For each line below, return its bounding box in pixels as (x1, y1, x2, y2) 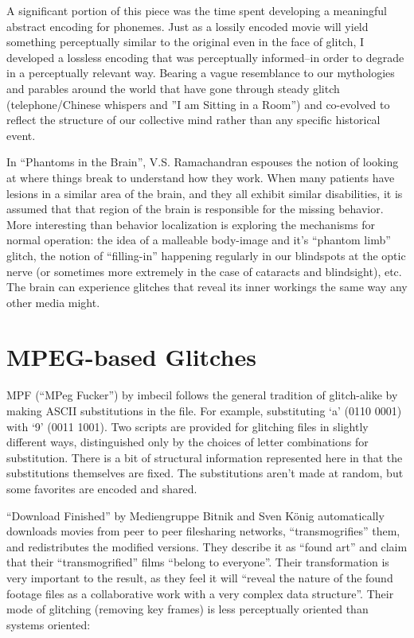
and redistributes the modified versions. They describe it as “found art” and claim (6, 538, 408, 554)
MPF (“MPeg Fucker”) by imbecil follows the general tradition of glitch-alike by (6, 387, 398, 403)
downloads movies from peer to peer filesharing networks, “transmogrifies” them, (6, 523, 400, 539)
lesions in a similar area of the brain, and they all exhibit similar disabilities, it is (6, 185, 403, 201)
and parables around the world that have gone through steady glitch (6, 80, 340, 96)
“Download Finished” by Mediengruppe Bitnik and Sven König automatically (6, 507, 385, 523)
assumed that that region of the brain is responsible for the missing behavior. (6, 200, 384, 217)
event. (6, 126, 36, 143)
